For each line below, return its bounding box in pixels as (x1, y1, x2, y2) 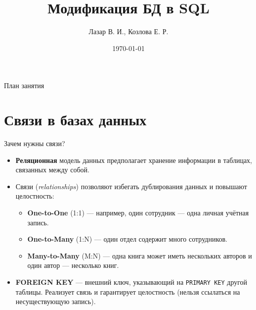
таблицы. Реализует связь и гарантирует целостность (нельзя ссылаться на (15, 286, 240, 297)
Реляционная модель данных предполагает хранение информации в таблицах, (15, 155, 253, 165)
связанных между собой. (15, 164, 89, 175)
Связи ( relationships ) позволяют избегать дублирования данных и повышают (15, 181, 247, 191)
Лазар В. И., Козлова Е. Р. (88, 26, 169, 37)
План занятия (4, 80, 44, 91)
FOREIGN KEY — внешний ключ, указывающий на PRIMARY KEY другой (15, 276, 248, 287)
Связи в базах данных (4, 109, 147, 130)
